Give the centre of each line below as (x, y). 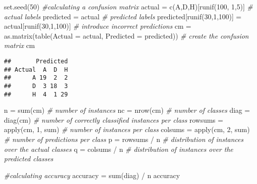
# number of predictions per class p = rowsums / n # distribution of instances (124, 139)
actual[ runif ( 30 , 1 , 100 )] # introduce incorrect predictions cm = (98, 26)
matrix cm (20, 45)
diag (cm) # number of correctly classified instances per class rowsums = (114, 119)
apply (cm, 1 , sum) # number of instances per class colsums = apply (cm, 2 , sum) (127, 129)
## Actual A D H (36, 69)
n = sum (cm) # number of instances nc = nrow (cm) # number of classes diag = (127, 110)
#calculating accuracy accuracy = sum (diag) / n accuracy (92, 175)
